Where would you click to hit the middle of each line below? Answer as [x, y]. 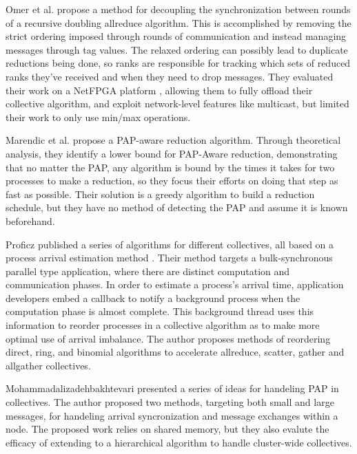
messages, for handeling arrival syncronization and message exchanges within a [172, 415]
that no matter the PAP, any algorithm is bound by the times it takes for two [170, 167]
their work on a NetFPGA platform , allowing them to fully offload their [159, 90]
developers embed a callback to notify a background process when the [153, 298]
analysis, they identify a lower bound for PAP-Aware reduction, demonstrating [172, 153]
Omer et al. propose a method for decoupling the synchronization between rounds [178, 9]
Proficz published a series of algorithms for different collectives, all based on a [170, 244]
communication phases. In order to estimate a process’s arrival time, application [175, 284]
